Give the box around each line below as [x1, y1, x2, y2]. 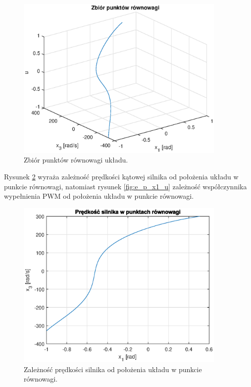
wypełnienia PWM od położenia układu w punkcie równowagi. [4, 191, 194, 201]
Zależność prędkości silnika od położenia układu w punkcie [24, 364, 202, 374]
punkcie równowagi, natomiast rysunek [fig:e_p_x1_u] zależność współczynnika [4, 181, 247, 191]
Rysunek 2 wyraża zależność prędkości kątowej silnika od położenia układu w [4, 171, 239, 181]
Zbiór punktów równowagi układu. [24, 155, 128, 165]
